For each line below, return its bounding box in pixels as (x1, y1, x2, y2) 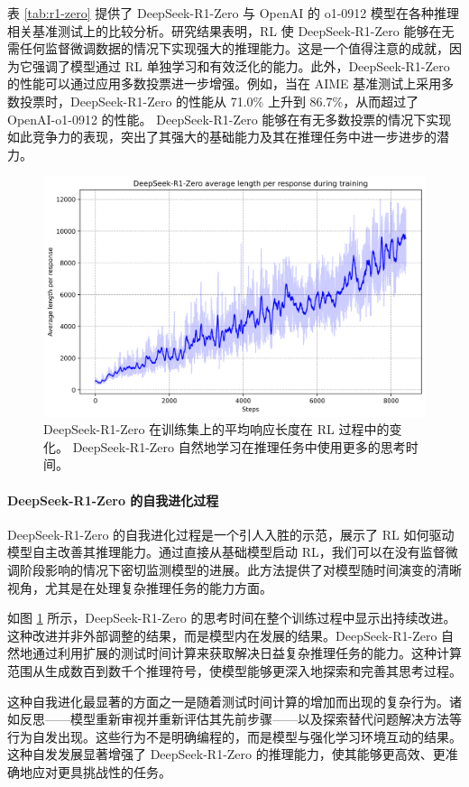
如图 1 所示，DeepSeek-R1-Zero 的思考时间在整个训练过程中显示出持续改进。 (7, 608, 456, 627)
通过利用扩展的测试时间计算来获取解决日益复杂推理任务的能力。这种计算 (32, 643, 462, 662)
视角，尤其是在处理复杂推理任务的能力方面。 (7, 578, 272, 597)
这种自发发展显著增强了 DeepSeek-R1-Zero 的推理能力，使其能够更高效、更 (7, 745, 446, 764)
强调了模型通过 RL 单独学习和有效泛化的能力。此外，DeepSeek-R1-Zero (32, 56, 450, 75)
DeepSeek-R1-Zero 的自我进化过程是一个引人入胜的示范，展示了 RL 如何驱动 (7, 524, 455, 543)
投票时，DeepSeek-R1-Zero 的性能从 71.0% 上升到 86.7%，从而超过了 (19, 91, 419, 110)
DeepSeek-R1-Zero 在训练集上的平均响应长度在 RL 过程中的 (43, 420, 390, 439)
